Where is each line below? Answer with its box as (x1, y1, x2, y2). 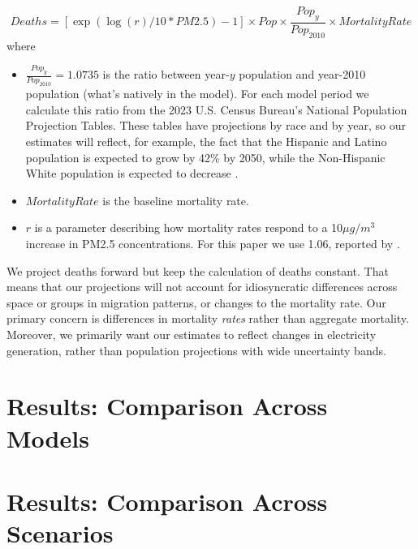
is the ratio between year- (102, 66, 230, 83)
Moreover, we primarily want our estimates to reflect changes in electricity (6, 325, 377, 342)
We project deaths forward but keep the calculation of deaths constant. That (6, 262, 389, 279)
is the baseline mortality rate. (102, 191, 249, 208)
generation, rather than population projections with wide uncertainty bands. (6, 341, 386, 358)
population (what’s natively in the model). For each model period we (25, 85, 369, 102)
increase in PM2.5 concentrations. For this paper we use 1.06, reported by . (25, 235, 400, 252)
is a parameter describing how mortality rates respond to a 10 (34, 219, 343, 236)
